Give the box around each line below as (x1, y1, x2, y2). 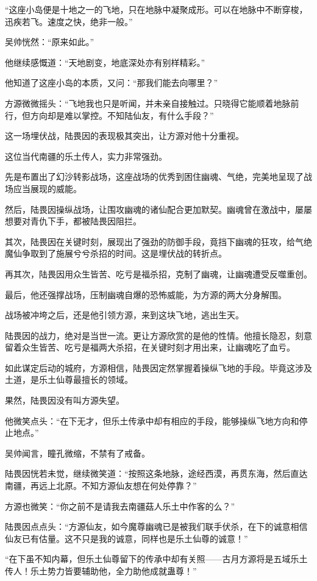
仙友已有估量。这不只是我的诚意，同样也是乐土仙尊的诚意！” (5, 532, 248, 544)
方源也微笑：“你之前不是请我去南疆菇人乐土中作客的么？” (5, 499, 235, 512)
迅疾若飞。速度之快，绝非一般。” (5, 15, 133, 27)
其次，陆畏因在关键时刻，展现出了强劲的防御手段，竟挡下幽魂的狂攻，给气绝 (5, 235, 312, 248)
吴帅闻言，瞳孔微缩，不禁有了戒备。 (5, 446, 150, 459)
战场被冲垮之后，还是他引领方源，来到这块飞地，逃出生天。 (5, 308, 244, 321)
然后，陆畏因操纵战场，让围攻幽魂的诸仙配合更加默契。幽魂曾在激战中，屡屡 (5, 202, 312, 215)
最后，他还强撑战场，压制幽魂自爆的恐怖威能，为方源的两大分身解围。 (5, 288, 287, 301)
